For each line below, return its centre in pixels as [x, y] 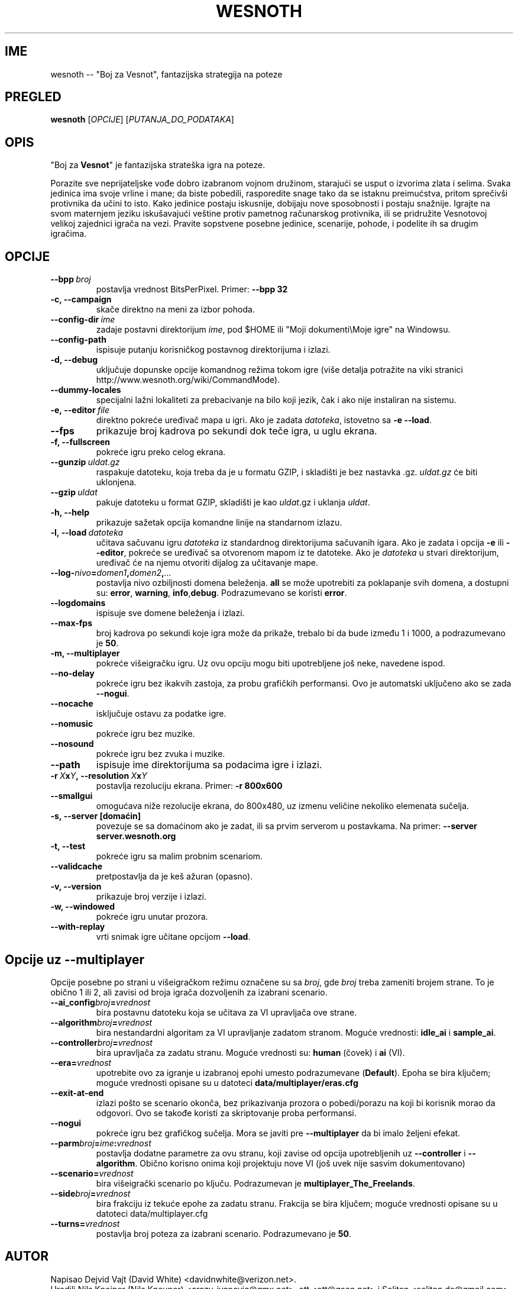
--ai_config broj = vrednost [101, 1002]
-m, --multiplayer [85, 653]
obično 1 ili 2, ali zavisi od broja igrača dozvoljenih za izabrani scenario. [189, 992]
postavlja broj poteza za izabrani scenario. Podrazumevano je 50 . [224, 1233]
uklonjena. [116, 482]
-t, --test [68, 846]
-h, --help [70, 513]
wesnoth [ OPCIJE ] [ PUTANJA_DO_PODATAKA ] [142, 120]
